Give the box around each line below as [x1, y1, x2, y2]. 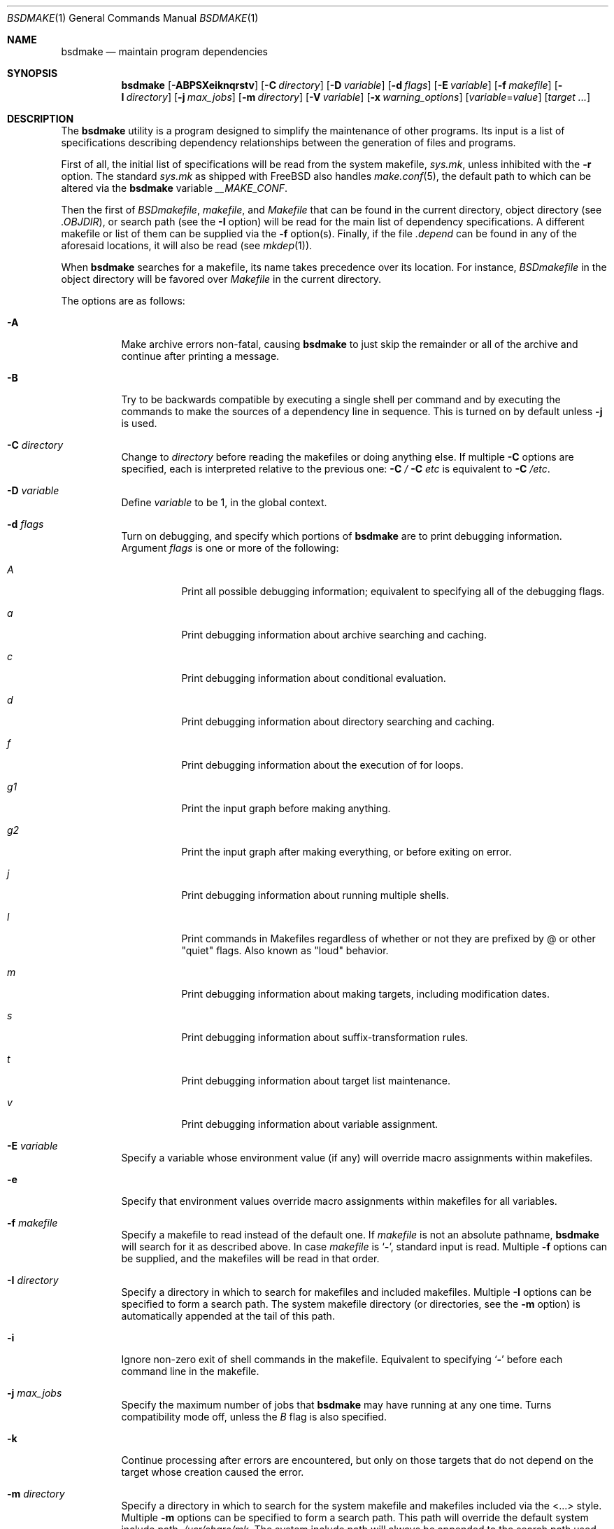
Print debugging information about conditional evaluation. [181, 672, 446, 684]
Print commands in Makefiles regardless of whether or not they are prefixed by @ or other [181, 933, 596, 944]
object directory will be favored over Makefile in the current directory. [61, 273, 382, 285]
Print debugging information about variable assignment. [181, 1118, 438, 1130]
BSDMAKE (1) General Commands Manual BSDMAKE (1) [7, 12, 259, 24]
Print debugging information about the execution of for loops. [181, 759, 464, 771]
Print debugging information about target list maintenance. [181, 1075, 450, 1087]
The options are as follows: [61, 295, 185, 307]
